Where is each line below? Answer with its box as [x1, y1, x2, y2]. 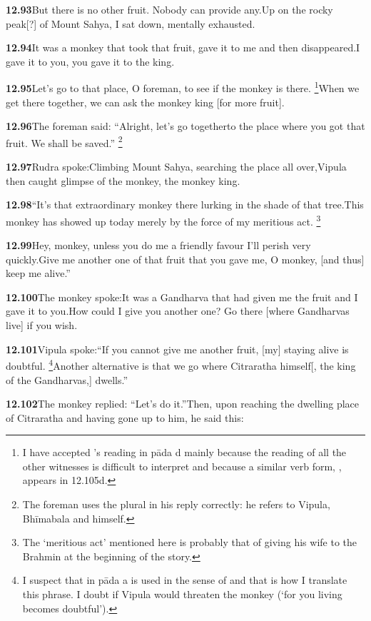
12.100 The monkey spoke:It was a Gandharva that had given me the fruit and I [6, 289, 358, 304]
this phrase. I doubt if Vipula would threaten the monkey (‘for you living [22, 587, 342, 602]
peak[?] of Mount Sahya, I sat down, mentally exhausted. [6, 16, 255, 31]
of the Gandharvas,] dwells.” [6, 372, 128, 387]
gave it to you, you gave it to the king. [6, 54, 175, 69]
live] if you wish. [6, 318, 78, 333]
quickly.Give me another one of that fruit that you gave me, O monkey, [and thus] [6, 251, 365, 266]
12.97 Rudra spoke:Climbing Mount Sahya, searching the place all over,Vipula [6, 159, 347, 174]
